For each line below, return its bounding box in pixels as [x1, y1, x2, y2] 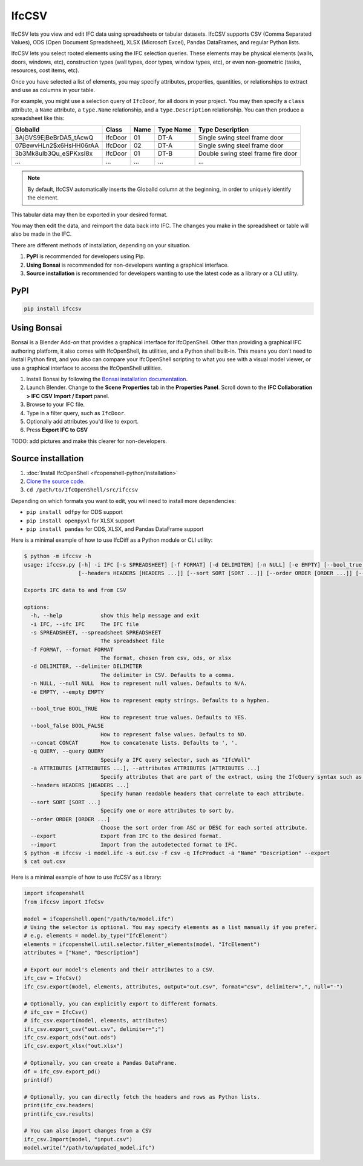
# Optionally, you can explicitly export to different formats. [24, 1000, 219, 1007]
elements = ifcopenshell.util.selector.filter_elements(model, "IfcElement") [24, 941, 260, 948]
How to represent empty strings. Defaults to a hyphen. [100, 697, 270, 704]
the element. [27, 194, 59, 201]
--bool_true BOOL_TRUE [30, 705, 98, 712]
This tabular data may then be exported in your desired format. [11, 211, 168, 218]
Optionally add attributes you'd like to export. [26, 418, 139, 425]
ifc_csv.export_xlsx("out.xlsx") [24, 1042, 123, 1050]
